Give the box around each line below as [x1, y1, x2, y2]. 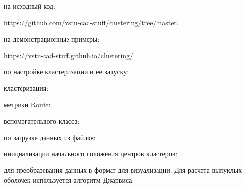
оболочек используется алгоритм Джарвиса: [4, 174, 134, 185]
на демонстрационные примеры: [4, 34, 100, 44]
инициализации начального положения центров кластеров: [4, 148, 178, 159]
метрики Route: [4, 99, 51, 109]
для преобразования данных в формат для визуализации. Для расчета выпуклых [4, 165, 242, 175]
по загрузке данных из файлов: [4, 132, 96, 142]
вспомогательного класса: [4, 116, 80, 126]
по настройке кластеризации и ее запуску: [4, 66, 129, 77]
